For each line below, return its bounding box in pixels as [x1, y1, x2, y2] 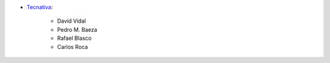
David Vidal [57, 17, 86, 24]
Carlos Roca [57, 43, 88, 50]
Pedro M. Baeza [57, 26, 98, 33]
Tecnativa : [26, 4, 53, 10]
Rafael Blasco [57, 34, 92, 42]
